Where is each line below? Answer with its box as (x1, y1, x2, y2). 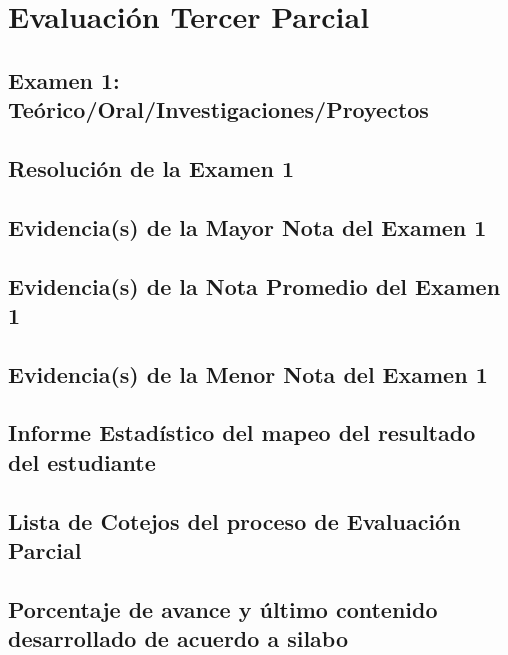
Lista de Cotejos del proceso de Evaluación (8, 505, 461, 536)
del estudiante (8, 446, 156, 477)
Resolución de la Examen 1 (8, 152, 294, 183)
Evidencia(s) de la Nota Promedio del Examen (8, 270, 501, 301)
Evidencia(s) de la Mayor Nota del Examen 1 (8, 211, 487, 242)
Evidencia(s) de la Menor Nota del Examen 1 (8, 358, 488, 389)
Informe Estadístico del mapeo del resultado (8, 417, 476, 448)
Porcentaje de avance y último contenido (8, 593, 438, 624)
